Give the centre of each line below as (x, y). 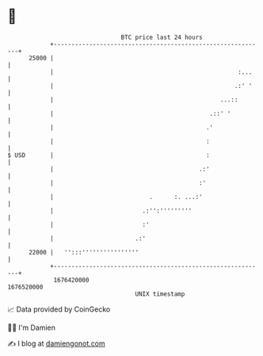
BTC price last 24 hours (162, 37)
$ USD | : (109, 155)
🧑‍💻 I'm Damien (32, 327)
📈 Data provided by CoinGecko (59, 309)
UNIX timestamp (160, 294)
